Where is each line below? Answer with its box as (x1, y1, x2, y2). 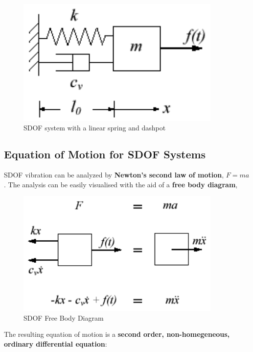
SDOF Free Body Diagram (23, 312, 104, 323)
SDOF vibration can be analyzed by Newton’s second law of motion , (4, 170, 224, 180)
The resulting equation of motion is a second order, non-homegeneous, (4, 329, 230, 339)
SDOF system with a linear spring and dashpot (23, 123, 166, 133)
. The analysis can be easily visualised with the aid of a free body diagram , (4, 179, 238, 189)
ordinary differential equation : (4, 338, 107, 349)
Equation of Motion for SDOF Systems (4, 147, 206, 162)
